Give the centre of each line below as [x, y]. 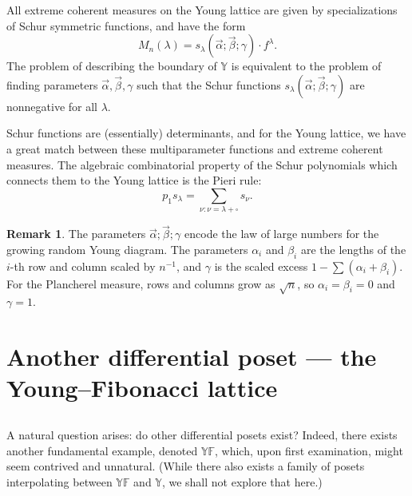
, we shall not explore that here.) [242, 481]
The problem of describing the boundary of [112, 66]
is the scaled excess [261, 266]
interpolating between [59, 481]
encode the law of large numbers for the [282, 234]
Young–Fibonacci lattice [142, 388]
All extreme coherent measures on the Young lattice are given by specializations [202, 10]
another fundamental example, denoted [102, 450]
